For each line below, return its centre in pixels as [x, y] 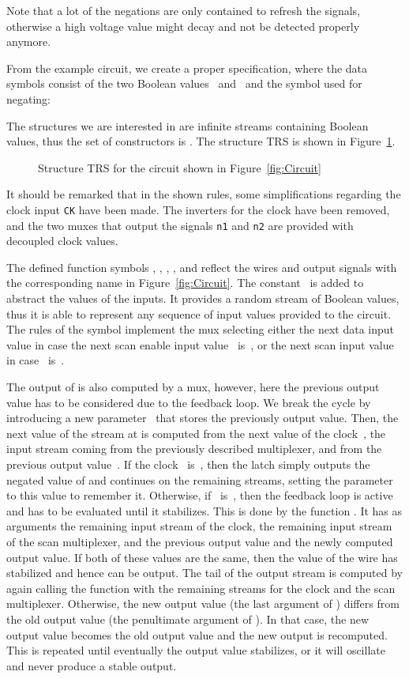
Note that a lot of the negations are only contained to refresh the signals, [184, 10]
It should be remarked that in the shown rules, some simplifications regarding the [204, 194]
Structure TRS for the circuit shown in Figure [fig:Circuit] [180, 167]
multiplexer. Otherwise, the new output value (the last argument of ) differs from [203, 604]
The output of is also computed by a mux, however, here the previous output [193, 387]
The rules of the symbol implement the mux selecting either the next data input [201, 329]
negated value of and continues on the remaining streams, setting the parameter [200, 479]
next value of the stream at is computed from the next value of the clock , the [196, 433]
